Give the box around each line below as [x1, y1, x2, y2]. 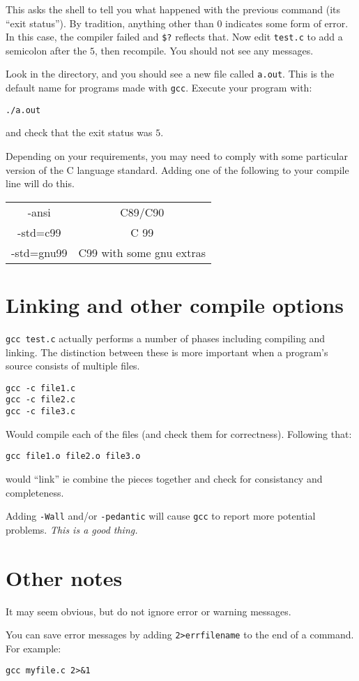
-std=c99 [17, 224, 61, 240]
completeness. [6, 485, 64, 499]
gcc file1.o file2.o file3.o [6, 451, 141, 462]
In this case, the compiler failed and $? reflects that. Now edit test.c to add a [6, 29, 343, 44]
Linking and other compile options [6, 290, 344, 318]
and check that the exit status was [6, 125, 153, 140]
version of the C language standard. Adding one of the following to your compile [6, 162, 349, 177]
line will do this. [6, 176, 75, 191]
